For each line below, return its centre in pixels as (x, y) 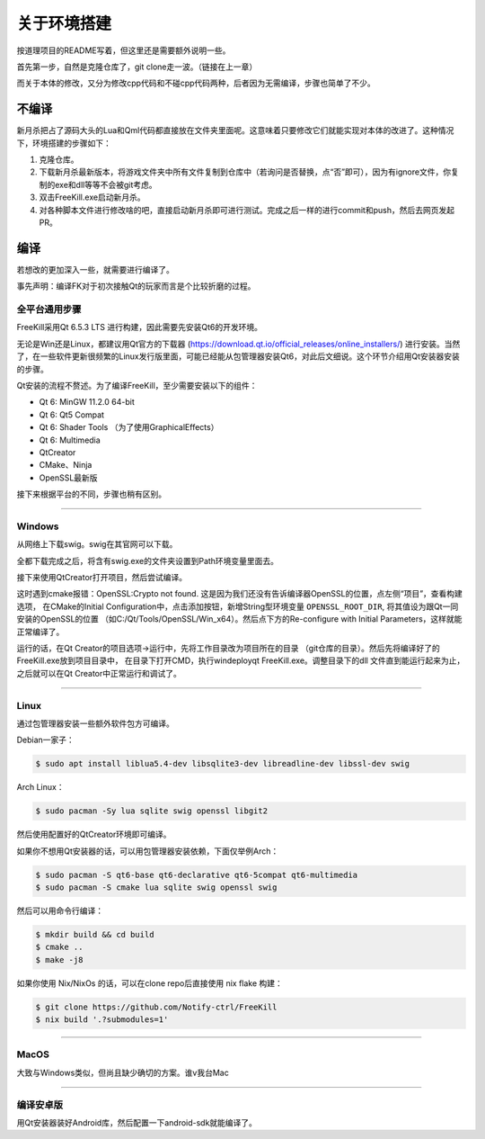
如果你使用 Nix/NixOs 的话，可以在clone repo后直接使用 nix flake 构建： (150, 983)
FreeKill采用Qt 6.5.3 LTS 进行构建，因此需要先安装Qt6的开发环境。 (139, 327)
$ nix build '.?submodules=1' (102, 1020)
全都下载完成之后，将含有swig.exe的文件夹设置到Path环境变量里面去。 (147, 561)
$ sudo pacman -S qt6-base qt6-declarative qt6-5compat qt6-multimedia (197, 874)
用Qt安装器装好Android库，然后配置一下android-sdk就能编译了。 (137, 1122)
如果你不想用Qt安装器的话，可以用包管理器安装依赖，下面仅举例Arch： (148, 851)
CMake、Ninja (66, 465)
